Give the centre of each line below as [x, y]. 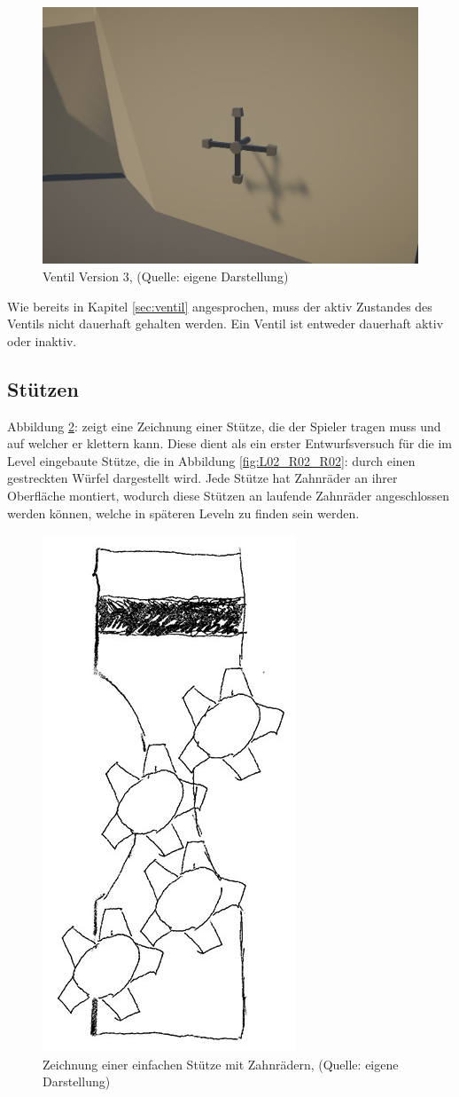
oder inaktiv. [42, 340]
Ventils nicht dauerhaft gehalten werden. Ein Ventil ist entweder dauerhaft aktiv [226, 324]
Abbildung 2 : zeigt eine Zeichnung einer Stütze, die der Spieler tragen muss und [224, 426]
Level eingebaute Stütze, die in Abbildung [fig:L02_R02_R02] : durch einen [211, 460]
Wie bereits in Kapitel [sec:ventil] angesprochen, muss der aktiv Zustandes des [220, 306]
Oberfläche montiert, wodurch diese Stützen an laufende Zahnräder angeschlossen [229, 495]
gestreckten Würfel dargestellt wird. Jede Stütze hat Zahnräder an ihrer [202, 478]
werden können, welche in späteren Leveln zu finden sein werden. [183, 513]
